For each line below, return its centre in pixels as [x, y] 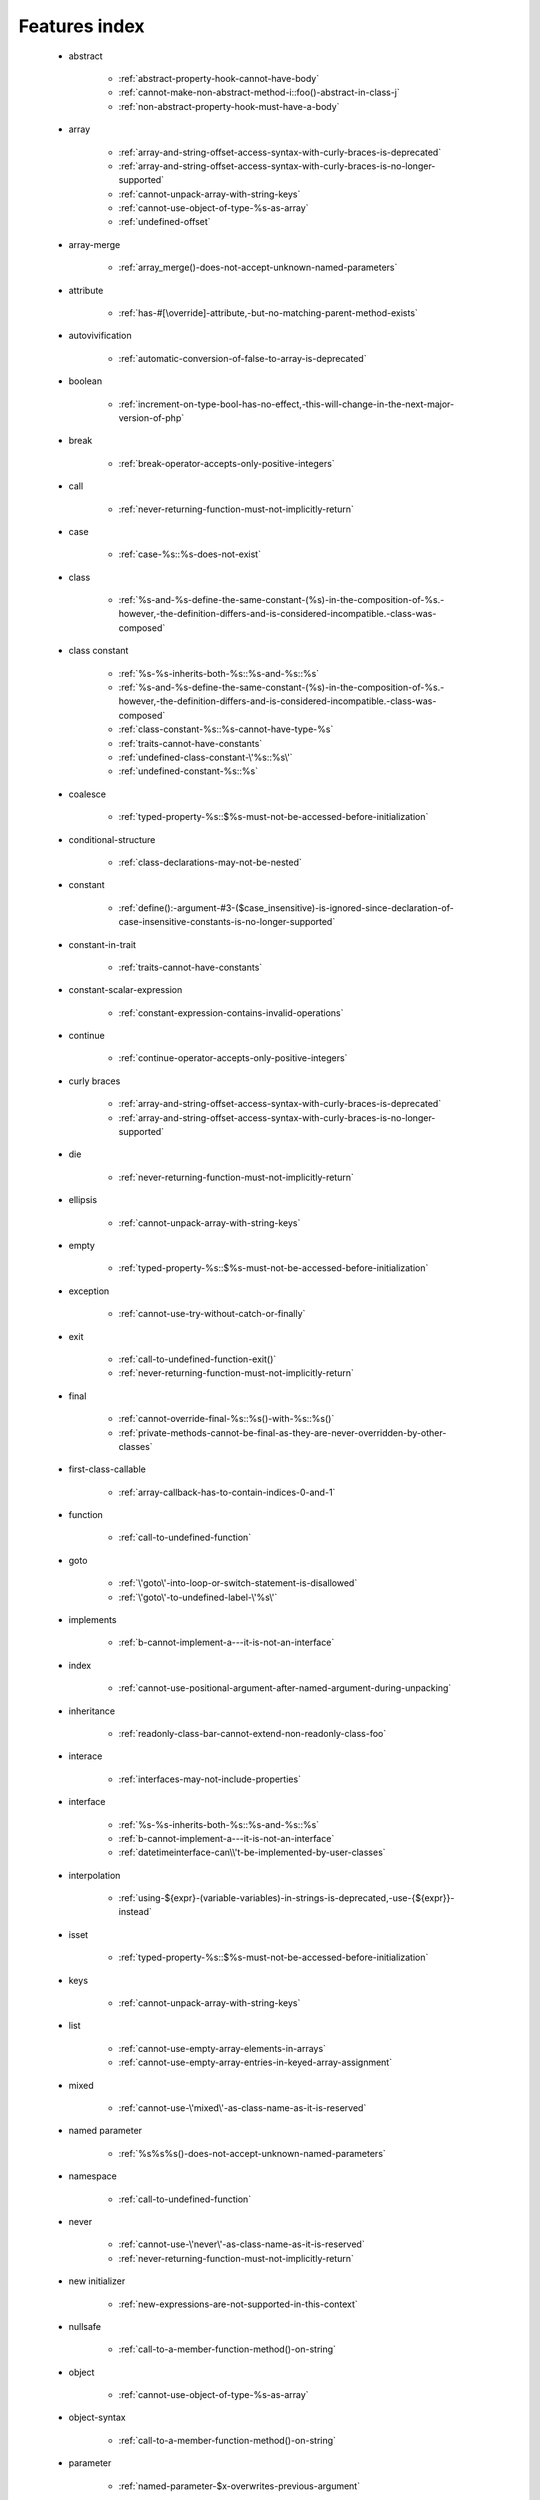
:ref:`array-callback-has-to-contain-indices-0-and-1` [227, 1492]
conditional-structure [112, 839]
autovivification [100, 336]
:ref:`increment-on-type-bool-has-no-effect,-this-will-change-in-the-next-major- [286, 404]
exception [89, 1291]
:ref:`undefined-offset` [164, 222]
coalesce [87, 794]
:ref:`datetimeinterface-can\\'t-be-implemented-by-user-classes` [252, 1852]
